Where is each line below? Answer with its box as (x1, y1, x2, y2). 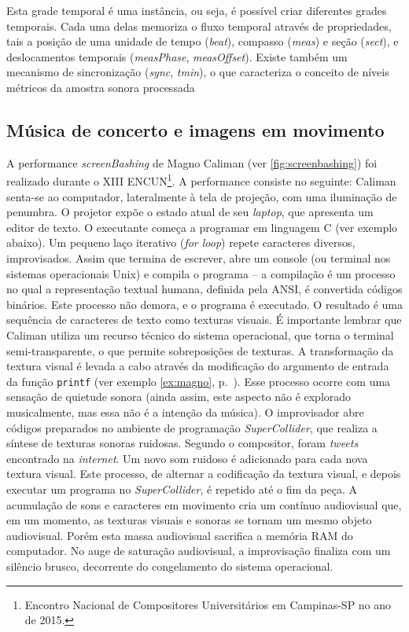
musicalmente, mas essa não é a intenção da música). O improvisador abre (6, 403, 364, 420)
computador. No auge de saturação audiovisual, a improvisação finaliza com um (6, 542, 391, 559)
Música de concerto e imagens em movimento (6, 117, 385, 141)
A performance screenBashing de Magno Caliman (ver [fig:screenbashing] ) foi (6, 154, 378, 171)
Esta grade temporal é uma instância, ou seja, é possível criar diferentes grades (6, 2, 387, 18)
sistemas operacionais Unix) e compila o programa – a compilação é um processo (6, 265, 396, 281)
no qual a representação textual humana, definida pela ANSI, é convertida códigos (6, 281, 403, 297)
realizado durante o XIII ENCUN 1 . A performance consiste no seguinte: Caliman (6, 171, 396, 189)
